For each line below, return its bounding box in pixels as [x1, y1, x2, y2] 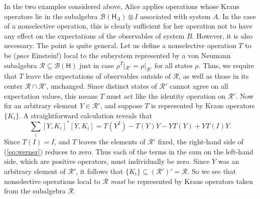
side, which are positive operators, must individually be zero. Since [4, 156, 210, 166]
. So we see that [187, 165, 236, 176]
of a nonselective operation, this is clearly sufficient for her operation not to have [4, 21, 252, 31]
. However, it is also [192, 30, 252, 41]
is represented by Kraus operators [151, 100, 255, 111]
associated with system [140, 11, 211, 21]
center [4, 80, 23, 91]
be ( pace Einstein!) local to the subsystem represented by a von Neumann [4, 50, 231, 60]
